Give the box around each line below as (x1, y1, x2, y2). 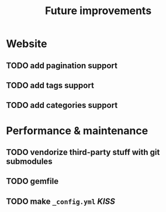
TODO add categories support (6, 100, 118, 110)
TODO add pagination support (6, 60, 118, 70)
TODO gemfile (6, 176, 59, 186)
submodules (6, 156, 53, 166)
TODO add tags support (6, 80, 95, 90)
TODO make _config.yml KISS (6, 196, 116, 206)
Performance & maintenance (6, 124, 148, 137)
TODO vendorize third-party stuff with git (6, 147, 160, 157)
